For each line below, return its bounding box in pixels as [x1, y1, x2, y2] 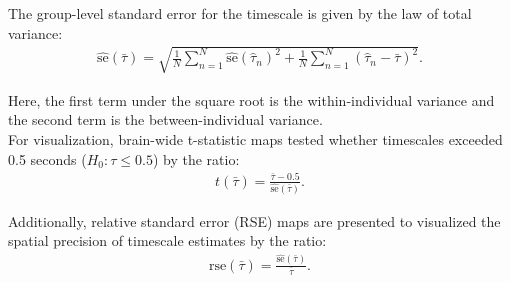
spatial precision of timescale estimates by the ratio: [8, 230, 327, 251]
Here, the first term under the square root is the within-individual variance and [8, 89, 495, 110]
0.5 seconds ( [8, 148, 87, 169]
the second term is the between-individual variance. [8, 109, 323, 130]
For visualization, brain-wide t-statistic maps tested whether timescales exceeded [8, 128, 503, 149]
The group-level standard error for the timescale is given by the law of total [8, 3, 472, 23]
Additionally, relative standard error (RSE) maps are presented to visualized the [8, 210, 501, 231]
